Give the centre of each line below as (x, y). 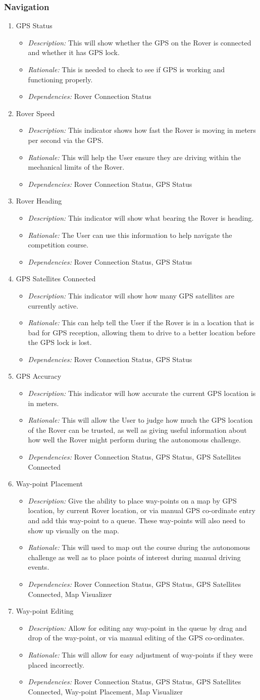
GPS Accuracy (39, 376)
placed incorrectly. (56, 664)
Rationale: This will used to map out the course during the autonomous (139, 547)
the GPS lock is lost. (60, 342)
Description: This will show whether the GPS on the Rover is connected (140, 42)
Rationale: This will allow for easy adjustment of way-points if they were (140, 654)
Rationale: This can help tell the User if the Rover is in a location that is (141, 322)
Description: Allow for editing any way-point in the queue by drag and (137, 628)
